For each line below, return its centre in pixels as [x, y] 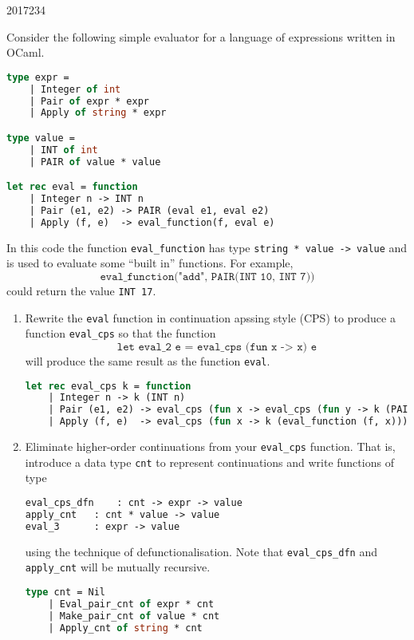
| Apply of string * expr [98, 113]
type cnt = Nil [65, 592]
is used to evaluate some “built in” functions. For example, [150, 263]
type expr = [38, 77]
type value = [41, 138]
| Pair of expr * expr [89, 101]
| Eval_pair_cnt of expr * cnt [131, 604]
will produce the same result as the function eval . [148, 360]
